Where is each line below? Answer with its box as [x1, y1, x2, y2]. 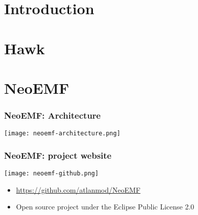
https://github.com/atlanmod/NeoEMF [16, 184, 141, 195]
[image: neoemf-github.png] [4, 170, 99, 177]
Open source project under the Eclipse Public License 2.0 [16, 201, 194, 212]
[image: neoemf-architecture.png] [4, 130, 121, 137]
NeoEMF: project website [4, 149, 112, 161]
